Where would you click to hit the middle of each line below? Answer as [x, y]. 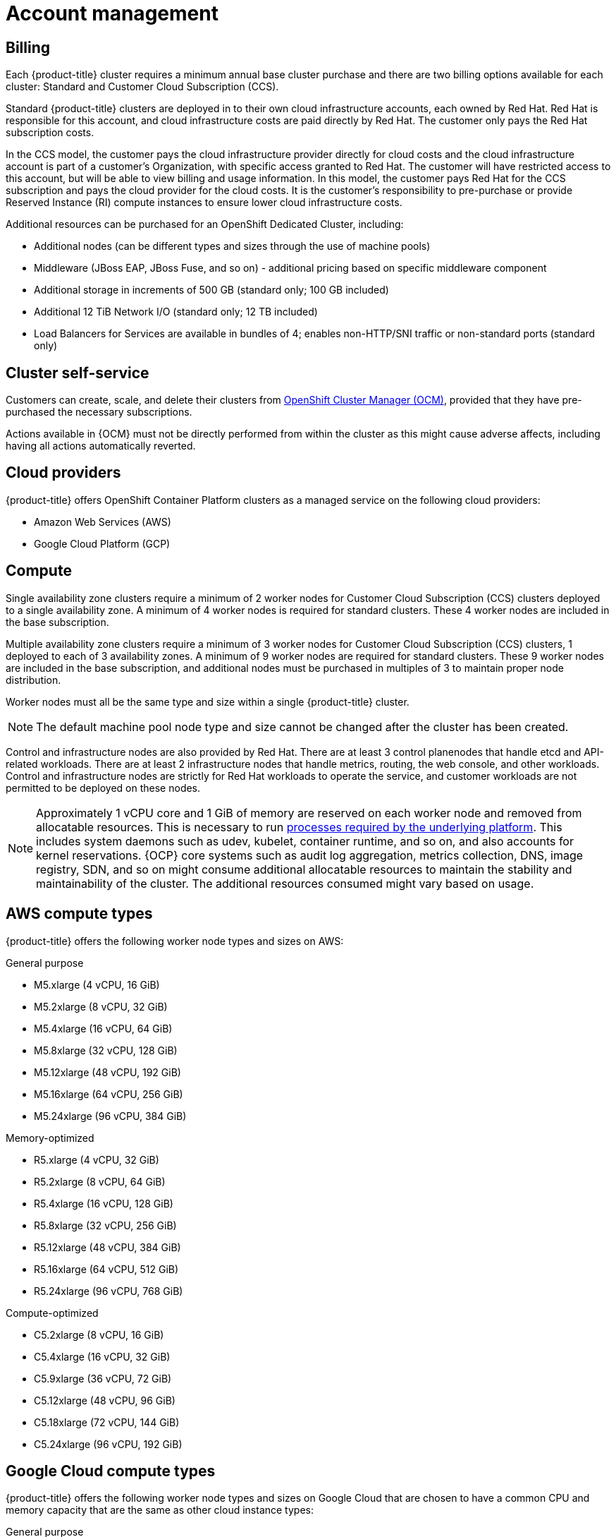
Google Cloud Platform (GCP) [102, 543]
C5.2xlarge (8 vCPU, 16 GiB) [99, 1334]
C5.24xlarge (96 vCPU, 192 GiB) [108, 1444]
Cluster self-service [78, 373]
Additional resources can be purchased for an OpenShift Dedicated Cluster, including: [205, 224]
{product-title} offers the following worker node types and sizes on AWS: [175, 941]
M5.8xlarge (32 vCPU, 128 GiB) [106, 1050]
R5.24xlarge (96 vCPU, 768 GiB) [109, 1291]
